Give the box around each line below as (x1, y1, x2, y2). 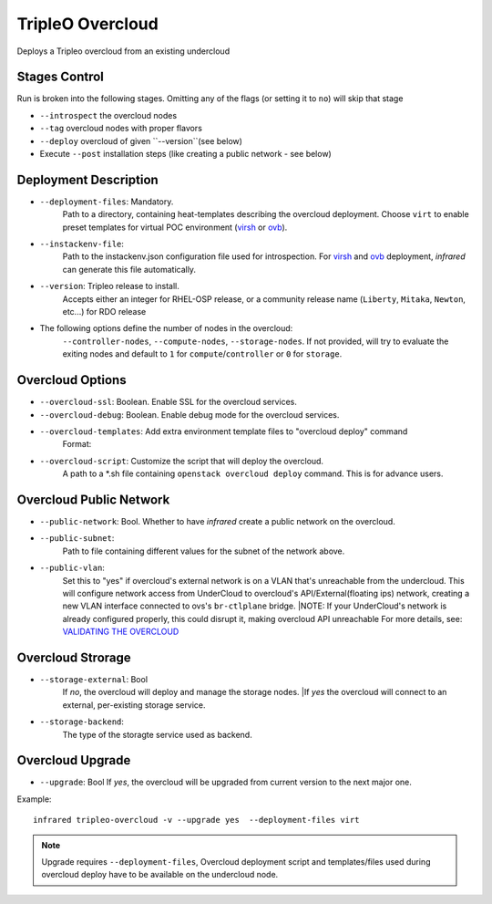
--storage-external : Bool (39, 674, 149, 685)
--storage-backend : (39, 716, 125, 727)
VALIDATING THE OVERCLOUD (62, 626, 179, 638)
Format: (62, 439, 92, 450)
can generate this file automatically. (62, 264, 196, 275)
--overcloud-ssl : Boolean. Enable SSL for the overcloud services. (39, 397, 298, 408)
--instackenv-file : (39, 238, 125, 250)
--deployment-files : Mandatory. (39, 196, 174, 207)
